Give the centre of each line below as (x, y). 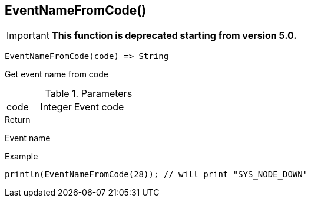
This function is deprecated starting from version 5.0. (174, 36)
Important (28, 36)
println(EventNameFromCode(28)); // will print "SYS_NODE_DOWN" (156, 175)
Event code (99, 107)
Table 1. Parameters (89, 94)
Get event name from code (57, 74)
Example (21, 157)
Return (18, 120)
